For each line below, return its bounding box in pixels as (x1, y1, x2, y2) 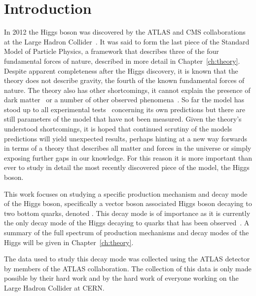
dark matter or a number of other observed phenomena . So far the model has (4, 94, 244, 105)
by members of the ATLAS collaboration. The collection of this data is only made (4, 263, 252, 273)
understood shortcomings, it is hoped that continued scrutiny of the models (4, 124, 232, 134)
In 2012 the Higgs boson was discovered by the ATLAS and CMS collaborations (4, 27, 246, 37)
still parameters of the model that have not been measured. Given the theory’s (4, 114, 242, 124)
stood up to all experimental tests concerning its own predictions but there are (4, 104, 246, 114)
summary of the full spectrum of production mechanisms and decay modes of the (4, 227, 249, 237)
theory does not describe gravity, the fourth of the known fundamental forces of (4, 75, 245, 85)
